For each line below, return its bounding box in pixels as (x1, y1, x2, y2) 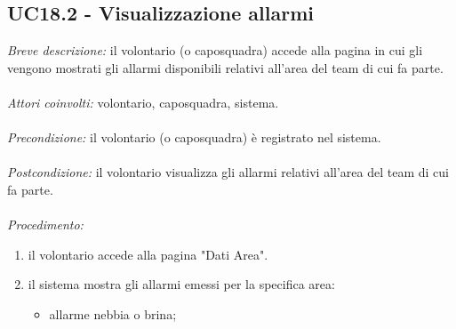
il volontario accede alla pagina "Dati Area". (28, 245, 268, 263)
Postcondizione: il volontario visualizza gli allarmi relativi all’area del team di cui (7, 163, 449, 181)
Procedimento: (7, 215, 84, 234)
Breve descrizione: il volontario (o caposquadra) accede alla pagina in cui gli (7, 41, 423, 60)
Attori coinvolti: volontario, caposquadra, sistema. (7, 92, 279, 111)
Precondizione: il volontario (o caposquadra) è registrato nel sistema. (7, 128, 381, 147)
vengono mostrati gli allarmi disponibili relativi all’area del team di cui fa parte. (7, 58, 444, 76)
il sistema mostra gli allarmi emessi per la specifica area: (28, 275, 335, 293)
